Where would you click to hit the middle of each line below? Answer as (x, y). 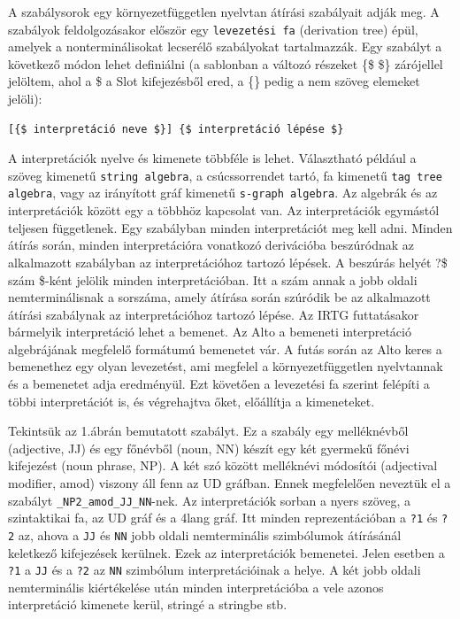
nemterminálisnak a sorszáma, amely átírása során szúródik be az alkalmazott (219, 297)
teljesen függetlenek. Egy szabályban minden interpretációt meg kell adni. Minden (230, 227)
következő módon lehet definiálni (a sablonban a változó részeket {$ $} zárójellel (226, 63)
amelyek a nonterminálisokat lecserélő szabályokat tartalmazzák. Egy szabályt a (225, 46)
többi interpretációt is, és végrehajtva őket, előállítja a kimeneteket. (192, 401)
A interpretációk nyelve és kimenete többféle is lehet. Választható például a (212, 158)
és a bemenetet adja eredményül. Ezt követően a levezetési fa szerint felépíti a (219, 384)
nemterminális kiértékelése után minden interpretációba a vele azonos (196, 587)
